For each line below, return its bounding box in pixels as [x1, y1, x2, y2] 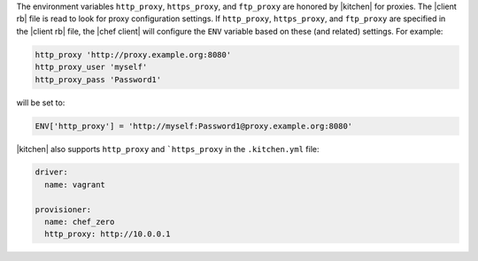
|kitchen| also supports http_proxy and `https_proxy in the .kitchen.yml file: [16, 143, 320, 154]
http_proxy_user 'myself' [35, 62, 148, 73]
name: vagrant [44, 180, 106, 189]
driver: [35, 167, 68, 177]
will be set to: [16, 97, 66, 108]
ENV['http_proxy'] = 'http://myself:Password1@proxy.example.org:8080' [35, 120, 353, 131]
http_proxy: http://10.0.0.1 [44, 229, 172, 239]
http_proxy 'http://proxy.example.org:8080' [35, 50, 232, 59]
